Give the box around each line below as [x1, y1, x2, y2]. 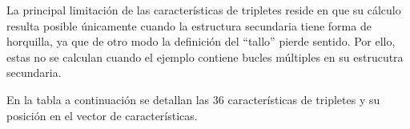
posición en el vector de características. [6, 107, 198, 123]
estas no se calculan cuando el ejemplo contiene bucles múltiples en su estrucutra [6, 48, 404, 65]
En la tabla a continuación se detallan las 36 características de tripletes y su [6, 91, 380, 107]
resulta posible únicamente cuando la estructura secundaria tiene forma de [6, 17, 372, 34]
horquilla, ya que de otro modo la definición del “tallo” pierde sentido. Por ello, [6, 33, 396, 50]
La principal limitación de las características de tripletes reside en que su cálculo [6, 2, 401, 18]
